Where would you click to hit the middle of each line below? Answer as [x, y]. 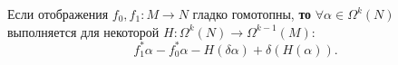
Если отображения [58, 14]
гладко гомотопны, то [252, 14]
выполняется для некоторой [83, 31]
